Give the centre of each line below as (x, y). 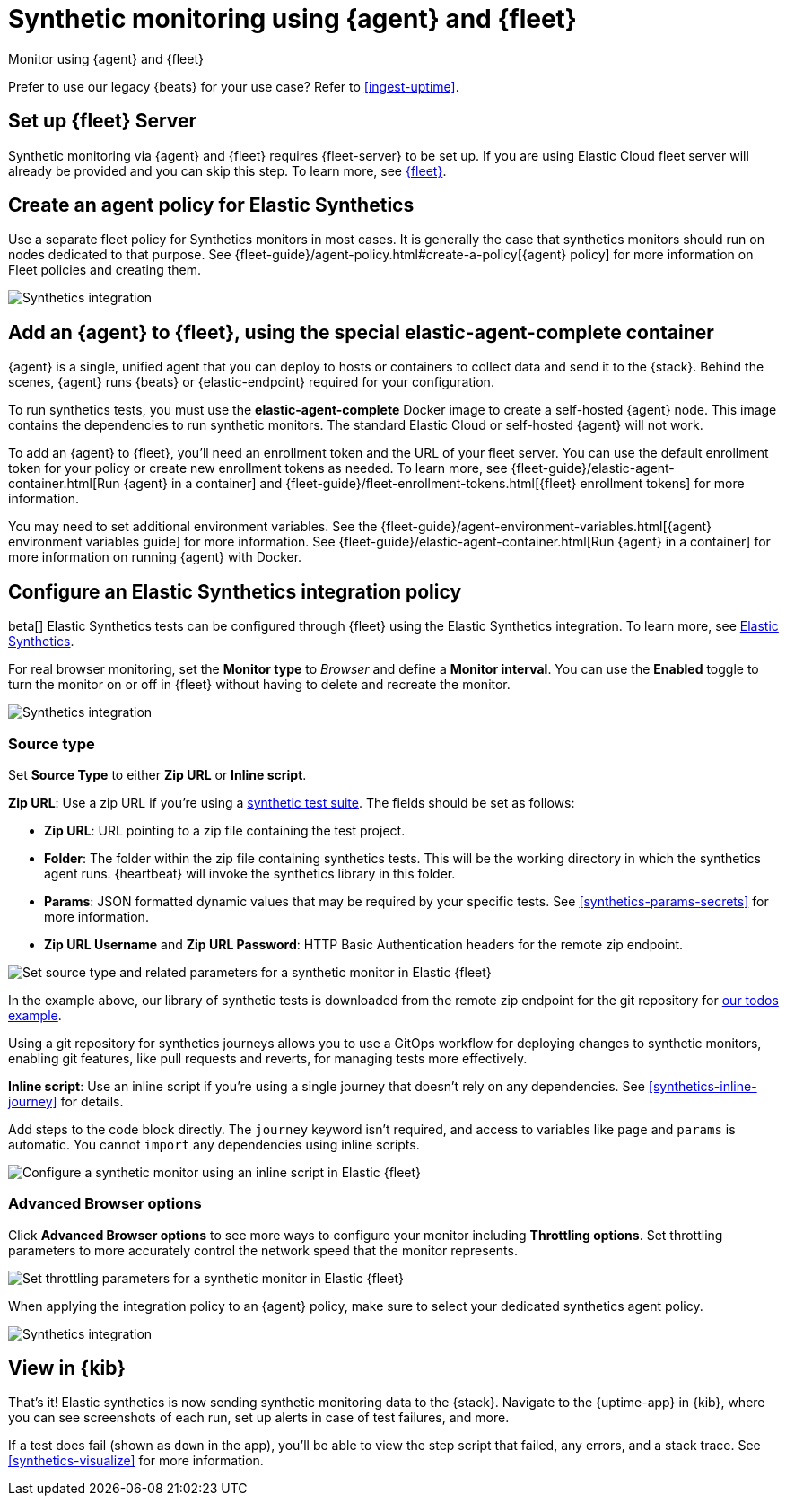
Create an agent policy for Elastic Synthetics (211, 205)
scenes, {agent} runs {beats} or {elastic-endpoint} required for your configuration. (251, 382)
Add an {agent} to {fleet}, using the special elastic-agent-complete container (361, 332)
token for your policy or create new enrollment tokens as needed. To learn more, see (258, 468)
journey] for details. (66, 1101)
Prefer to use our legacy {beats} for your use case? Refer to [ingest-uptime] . (234, 86)
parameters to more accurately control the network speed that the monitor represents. (263, 1250)
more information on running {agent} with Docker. (155, 557)
